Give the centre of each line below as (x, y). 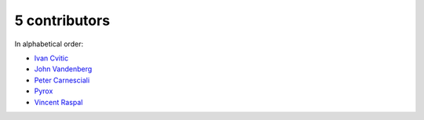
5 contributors (62, 20)
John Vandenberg (63, 69)
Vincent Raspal (58, 102)
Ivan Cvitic (51, 58)
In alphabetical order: (49, 44)
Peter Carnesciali (62, 80)
